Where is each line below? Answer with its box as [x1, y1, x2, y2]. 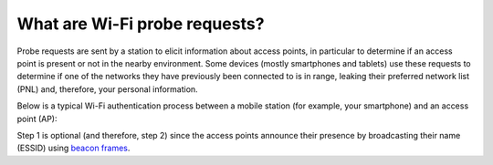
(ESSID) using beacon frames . [16, 142, 131, 154]
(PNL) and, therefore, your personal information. [16, 83, 198, 95]
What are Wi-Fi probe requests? [16, 14, 265, 34]
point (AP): [16, 113, 58, 124]
